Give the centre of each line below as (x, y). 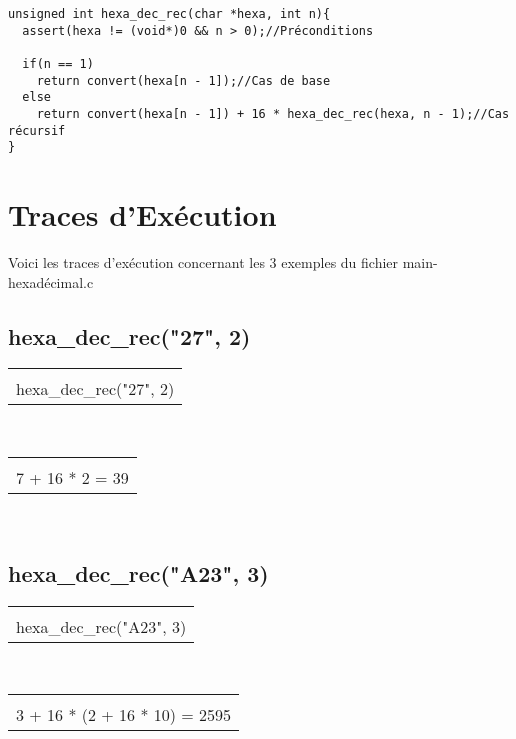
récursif (37, 130)
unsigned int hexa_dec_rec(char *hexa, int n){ (169, 14)
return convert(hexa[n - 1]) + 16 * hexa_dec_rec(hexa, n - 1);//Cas (273, 113)
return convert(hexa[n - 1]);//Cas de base (183, 80)
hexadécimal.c (51, 281)
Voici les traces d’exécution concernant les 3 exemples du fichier (203, 262)
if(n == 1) (58, 63)
